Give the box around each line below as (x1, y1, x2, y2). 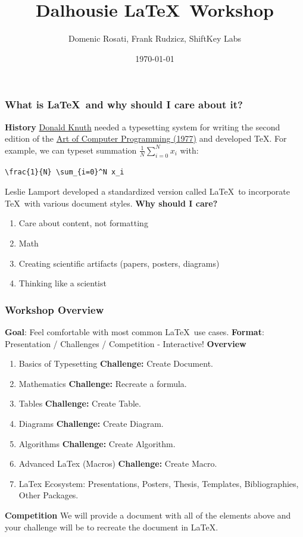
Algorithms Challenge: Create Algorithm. (18, 437, 176, 449)
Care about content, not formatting (18, 217, 148, 229)
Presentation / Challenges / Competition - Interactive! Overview (5, 337, 246, 349)
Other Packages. (18, 489, 79, 501)
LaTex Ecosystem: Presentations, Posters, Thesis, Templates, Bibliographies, (18, 477, 299, 489)
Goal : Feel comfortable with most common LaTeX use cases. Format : (5, 325, 264, 338)
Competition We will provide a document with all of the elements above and (5, 508, 291, 521)
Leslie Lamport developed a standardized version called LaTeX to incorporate (5, 185, 290, 198)
